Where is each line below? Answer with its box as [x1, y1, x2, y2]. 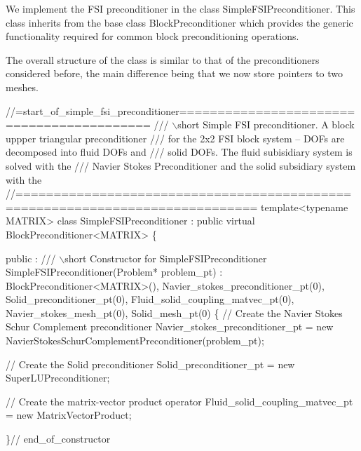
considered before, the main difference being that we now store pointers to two [6, 66, 343, 81]
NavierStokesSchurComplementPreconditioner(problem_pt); [6, 333, 264, 348]
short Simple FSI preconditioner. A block [177, 117, 355, 132]
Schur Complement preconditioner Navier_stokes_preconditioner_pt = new [6, 319, 334, 334]
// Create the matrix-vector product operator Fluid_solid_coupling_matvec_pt [6, 393, 353, 408]
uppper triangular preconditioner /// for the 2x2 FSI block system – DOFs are [6, 130, 345, 145]
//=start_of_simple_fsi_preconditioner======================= [6, 103, 355, 118]
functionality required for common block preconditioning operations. [6, 29, 299, 43]
